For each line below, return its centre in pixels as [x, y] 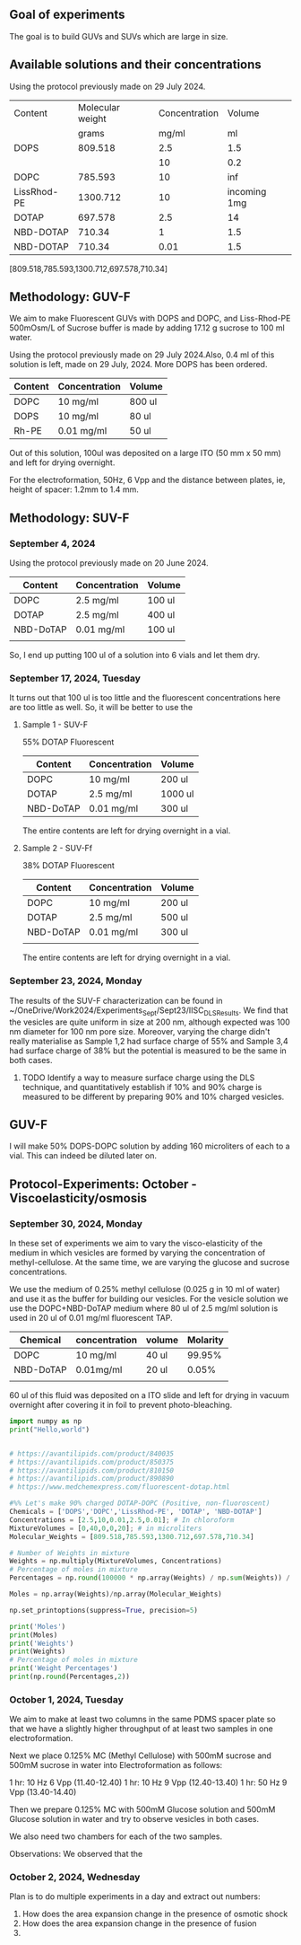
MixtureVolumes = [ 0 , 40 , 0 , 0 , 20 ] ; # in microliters [106, 1528]
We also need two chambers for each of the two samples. [116, 1836]
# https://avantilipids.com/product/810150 [92, 1470]
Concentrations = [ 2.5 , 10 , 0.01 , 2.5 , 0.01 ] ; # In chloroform [122, 1520]
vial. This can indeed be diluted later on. [83, 1156]
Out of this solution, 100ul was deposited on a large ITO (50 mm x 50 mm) [146, 453]
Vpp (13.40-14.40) [43, 1792]
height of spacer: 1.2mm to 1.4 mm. [74, 489]
